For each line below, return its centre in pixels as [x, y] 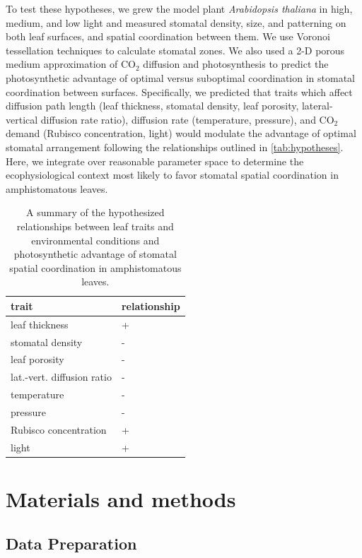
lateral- [317, 106]
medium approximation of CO [71, 64]
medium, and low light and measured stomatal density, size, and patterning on [176, 22]
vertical [22, 119]
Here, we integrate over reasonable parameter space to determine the [155, 161]
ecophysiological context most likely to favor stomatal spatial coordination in [172, 175]
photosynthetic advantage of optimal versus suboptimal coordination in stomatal [181, 77]
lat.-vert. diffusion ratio [61, 377]
